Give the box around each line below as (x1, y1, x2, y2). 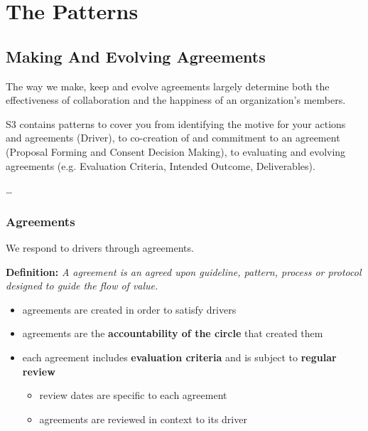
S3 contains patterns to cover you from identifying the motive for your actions (6, 116, 346, 131)
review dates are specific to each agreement (39, 388, 227, 403)
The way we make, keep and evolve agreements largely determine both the (6, 78, 330, 93)
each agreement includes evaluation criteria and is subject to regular (22, 349, 337, 364)
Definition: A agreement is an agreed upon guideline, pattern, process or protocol (6, 264, 362, 279)
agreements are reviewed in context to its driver (39, 411, 247, 426)
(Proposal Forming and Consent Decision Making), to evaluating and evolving (6, 144, 346, 159)
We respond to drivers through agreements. (6, 240, 194, 255)
